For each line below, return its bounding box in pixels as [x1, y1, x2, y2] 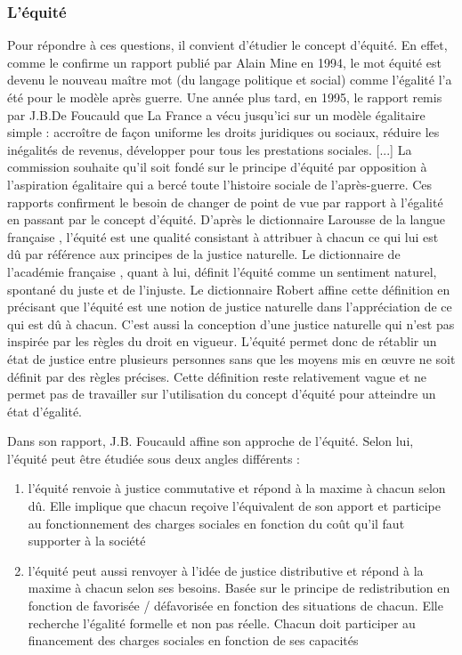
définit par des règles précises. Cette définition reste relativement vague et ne [7, 367, 427, 385]
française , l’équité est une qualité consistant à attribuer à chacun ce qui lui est [7, 227, 439, 246]
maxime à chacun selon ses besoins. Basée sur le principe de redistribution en [28, 578, 450, 597]
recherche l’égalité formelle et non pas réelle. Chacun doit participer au [28, 613, 416, 632]
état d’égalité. [7, 401, 82, 420]
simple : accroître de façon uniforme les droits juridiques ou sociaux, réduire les [7, 123, 440, 142]
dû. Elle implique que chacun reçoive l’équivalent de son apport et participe [28, 497, 441, 515]
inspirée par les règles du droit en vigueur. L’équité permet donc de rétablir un [7, 332, 437, 351]
